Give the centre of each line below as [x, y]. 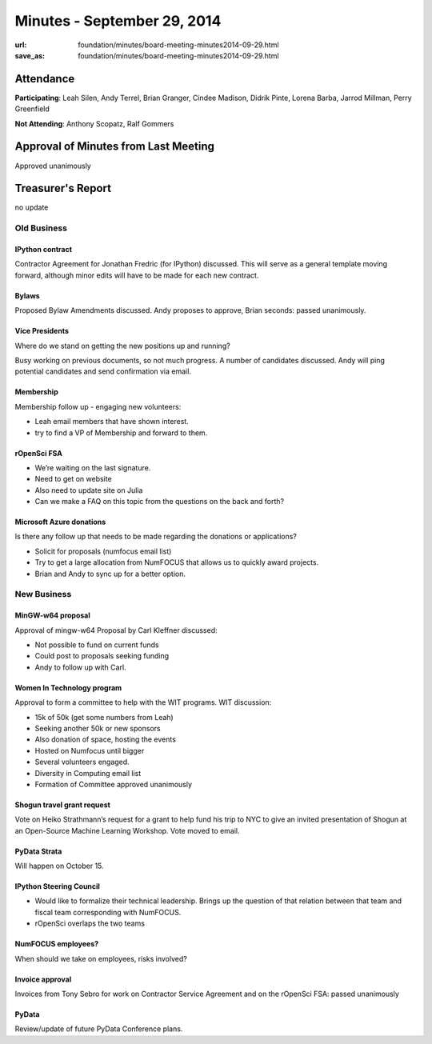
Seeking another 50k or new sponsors [98, 728]
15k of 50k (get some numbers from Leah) [104, 717]
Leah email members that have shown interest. [112, 422]
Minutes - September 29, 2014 [118, 21]
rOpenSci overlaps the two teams [90, 923]
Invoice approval [43, 979]
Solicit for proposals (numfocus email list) [103, 551]
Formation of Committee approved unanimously [113, 784]
